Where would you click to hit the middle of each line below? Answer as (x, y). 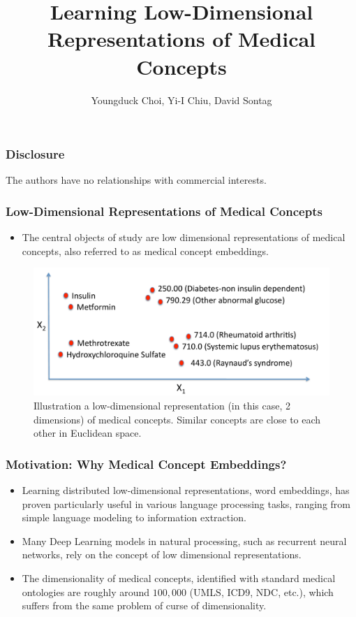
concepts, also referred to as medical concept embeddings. (145, 251)
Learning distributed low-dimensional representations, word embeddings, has (186, 490)
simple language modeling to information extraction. (134, 517)
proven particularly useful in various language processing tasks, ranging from (186, 503)
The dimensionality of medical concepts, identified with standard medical (179, 578)
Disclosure (35, 154)
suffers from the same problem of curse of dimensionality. (144, 605)
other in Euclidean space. (88, 433)
